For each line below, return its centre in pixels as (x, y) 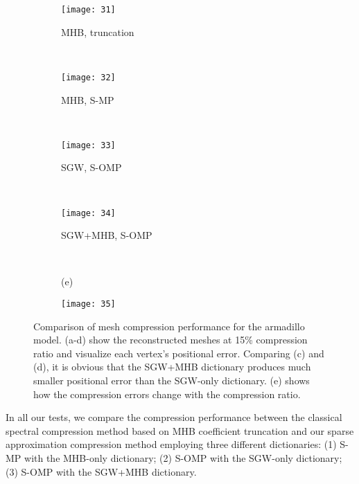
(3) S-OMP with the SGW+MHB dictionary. (101, 471)
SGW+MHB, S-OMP (107, 235)
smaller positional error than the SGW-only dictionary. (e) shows (172, 380)
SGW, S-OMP (91, 167)
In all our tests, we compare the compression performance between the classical (174, 417)
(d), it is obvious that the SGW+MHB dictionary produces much (172, 367)
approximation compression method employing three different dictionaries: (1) (171, 444)
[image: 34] (88, 213)
